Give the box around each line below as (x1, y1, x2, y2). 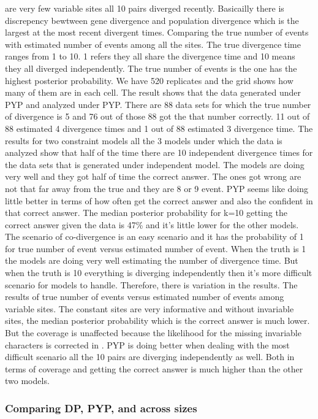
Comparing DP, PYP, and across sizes (5, 400, 197, 415)
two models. (5, 374, 50, 387)
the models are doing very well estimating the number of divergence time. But (5, 254, 298, 267)
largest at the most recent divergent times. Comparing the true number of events (5, 26, 309, 39)
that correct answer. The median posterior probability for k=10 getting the (5, 206, 287, 219)
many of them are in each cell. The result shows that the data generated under (5, 86, 301, 99)
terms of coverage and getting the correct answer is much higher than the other (5, 362, 303, 375)
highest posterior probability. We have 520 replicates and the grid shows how (5, 74, 293, 86)
